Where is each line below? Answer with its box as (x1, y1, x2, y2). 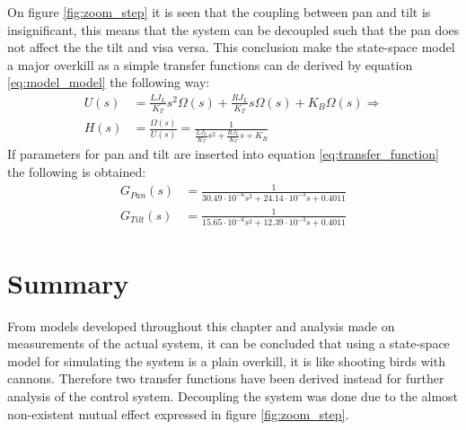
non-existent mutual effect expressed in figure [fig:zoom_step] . (7, 404, 349, 423)
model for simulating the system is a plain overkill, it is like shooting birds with (7, 351, 445, 370)
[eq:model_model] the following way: (7, 73, 210, 92)
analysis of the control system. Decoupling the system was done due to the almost (7, 386, 459, 405)
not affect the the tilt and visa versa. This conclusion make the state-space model (7, 38, 455, 57)
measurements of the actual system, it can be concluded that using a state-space (7, 334, 450, 353)
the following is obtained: (7, 162, 146, 181)
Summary (7, 264, 129, 301)
